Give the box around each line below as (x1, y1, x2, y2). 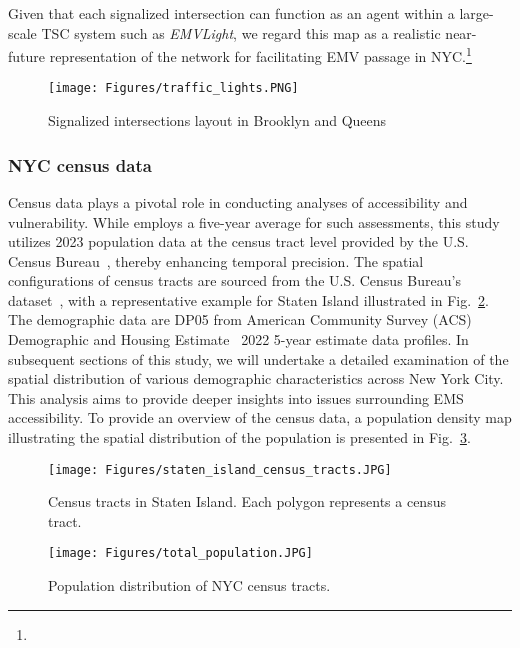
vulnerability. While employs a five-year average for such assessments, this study (8, 211, 500, 232)
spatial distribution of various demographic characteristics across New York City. (8, 368, 504, 389)
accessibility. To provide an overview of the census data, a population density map (8, 407, 512, 428)
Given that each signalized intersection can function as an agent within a (8, 3, 455, 23)
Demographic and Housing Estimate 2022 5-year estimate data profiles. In (8, 329, 469, 350)
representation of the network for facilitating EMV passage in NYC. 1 (49, 43, 472, 66)
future (8, 45, 46, 66)
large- (459, 3, 494, 23)
